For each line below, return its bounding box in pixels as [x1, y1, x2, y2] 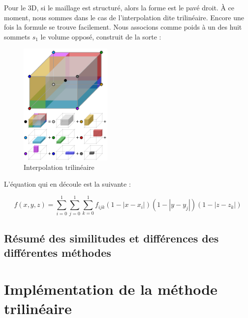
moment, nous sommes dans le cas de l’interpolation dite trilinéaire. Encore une [4, 12, 244, 22]
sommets [4, 31, 31, 41]
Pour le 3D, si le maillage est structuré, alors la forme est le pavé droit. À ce [4, 2, 234, 12]
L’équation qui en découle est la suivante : [4, 178, 131, 189]
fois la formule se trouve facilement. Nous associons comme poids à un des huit [4, 22, 242, 32]
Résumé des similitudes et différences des [4, 230, 219, 245]
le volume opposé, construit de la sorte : [40, 31, 161, 41]
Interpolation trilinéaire [24, 162, 94, 172]
